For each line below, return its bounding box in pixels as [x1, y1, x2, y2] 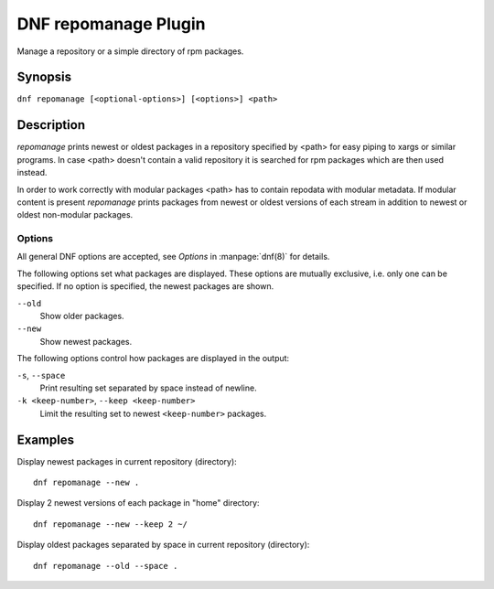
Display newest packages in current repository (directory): [16, 455, 237, 466]
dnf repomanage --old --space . [33, 561, 178, 571]
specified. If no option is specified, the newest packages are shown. [16, 281, 274, 292]
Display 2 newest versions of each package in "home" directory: [16, 498, 260, 509]
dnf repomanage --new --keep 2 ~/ [33, 519, 188, 530]
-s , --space [16, 369, 66, 380]
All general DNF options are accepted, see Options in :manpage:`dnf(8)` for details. [16, 252, 330, 262]
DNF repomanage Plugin [16, 14, 206, 34]
